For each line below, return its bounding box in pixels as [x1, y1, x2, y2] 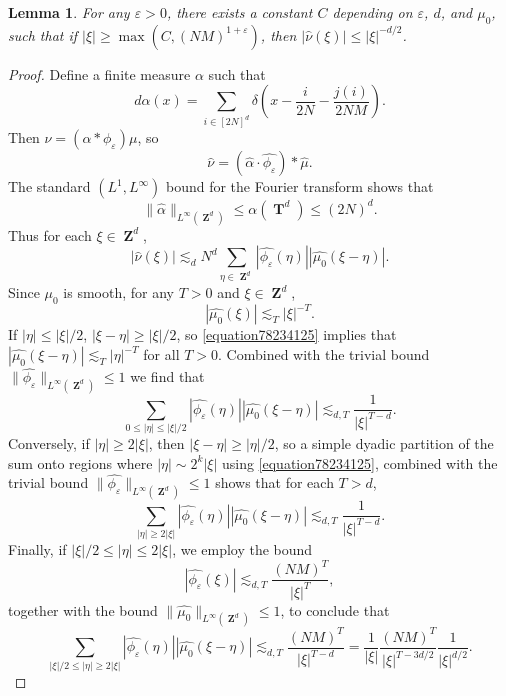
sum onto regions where [8, 452, 153, 473]
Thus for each [8, 224, 92, 245]
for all [143, 344, 180, 365]
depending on [332, 2, 413, 22]
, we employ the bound [172, 539, 313, 560]
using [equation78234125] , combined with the [221, 452, 498, 473]
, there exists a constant [166, 2, 313, 22]
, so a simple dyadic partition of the [274, 432, 494, 453]
